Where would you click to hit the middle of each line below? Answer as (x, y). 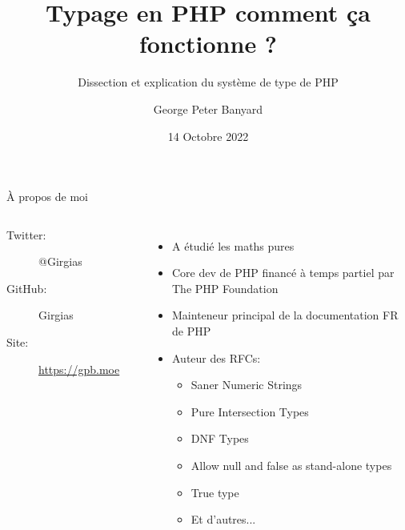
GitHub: (27, 288)
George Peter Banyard (208, 108)
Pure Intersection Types (250, 411)
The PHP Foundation (225, 288)
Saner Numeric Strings (247, 385)
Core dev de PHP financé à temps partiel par (283, 273)
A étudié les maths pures (233, 245)
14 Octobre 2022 (208, 136)
